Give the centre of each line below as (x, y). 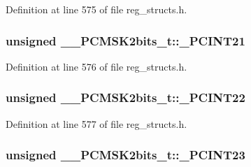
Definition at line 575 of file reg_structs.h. (96, 9)
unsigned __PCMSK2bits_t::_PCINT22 (125, 97)
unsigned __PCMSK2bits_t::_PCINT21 (125, 40)
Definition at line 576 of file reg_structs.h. (96, 66)
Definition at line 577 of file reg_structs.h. (96, 123)
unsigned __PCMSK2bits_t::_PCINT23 (125, 155)
